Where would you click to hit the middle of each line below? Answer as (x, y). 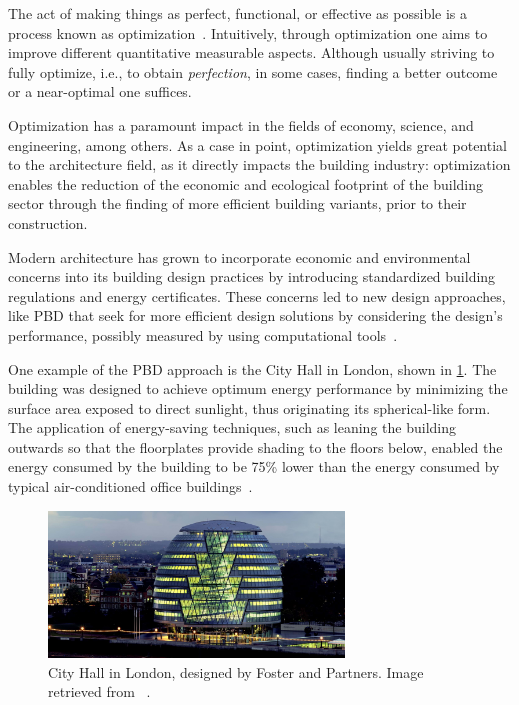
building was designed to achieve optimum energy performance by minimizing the (258, 388)
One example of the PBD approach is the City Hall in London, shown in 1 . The (252, 368)
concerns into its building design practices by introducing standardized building (252, 276)
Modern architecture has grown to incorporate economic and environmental (239, 256)
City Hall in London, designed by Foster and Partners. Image (236, 671)
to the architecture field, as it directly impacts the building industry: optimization (259, 164)
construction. (48, 222)
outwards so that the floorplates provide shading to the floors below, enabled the (255, 446)
